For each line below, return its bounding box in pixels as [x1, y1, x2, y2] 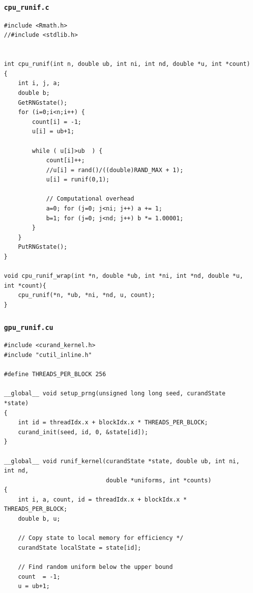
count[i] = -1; [32, 118, 82, 125]
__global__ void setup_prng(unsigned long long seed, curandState [4, 390, 226, 397]
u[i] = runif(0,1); [46, 176, 110, 183]
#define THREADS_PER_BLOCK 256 [4, 371, 106, 378]
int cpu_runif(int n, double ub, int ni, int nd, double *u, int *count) [4, 60, 251, 68]
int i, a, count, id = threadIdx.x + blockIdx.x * [18, 496, 187, 503]
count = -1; [18, 573, 60, 580]
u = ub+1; [18, 583, 50, 590]
